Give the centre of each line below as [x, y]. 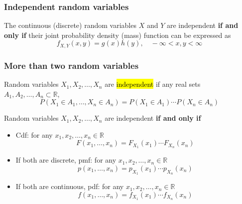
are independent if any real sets [153, 84]
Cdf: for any [34, 134]
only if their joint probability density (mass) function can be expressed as [118, 35]
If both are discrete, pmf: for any [66, 160]
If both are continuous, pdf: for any [70, 186]
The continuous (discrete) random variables [70, 25]
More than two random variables [71, 65]
